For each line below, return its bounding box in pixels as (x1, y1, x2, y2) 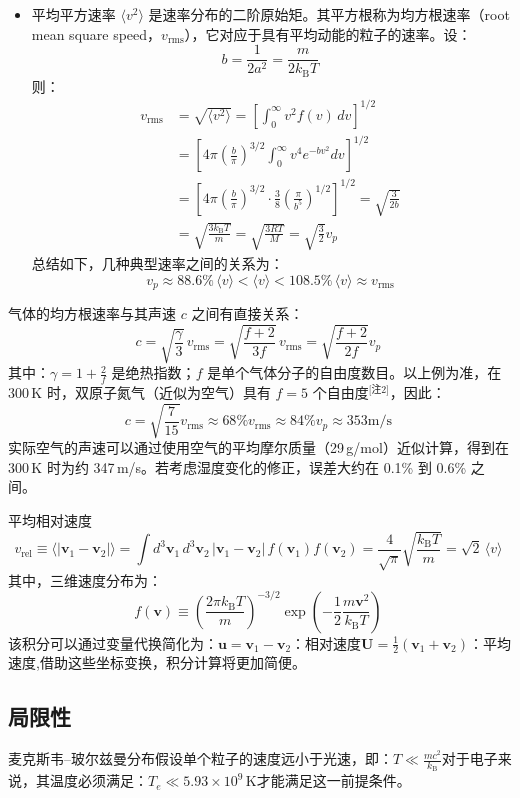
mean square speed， (31, 23, 162, 44)
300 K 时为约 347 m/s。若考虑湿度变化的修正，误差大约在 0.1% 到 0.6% (8, 456, 467, 477)
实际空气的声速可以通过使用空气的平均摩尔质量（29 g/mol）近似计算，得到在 (8, 437, 509, 458)
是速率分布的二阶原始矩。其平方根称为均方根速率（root (148, 4, 510, 24)
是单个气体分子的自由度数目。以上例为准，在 (207, 362, 502, 383)
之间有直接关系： (191, 302, 304, 323)
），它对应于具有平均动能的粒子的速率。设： (184, 23, 472, 44)
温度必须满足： (49, 770, 148, 791)
